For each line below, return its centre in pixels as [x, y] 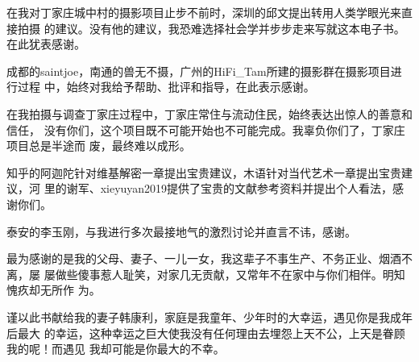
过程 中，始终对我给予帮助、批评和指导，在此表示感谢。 [166, 87]
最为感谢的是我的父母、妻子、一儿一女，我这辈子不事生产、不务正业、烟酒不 [209, 258]
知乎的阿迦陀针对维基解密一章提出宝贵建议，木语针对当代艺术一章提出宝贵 [204, 172]
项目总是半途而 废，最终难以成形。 [99, 146]
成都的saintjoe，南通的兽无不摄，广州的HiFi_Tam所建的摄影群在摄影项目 [199, 71]
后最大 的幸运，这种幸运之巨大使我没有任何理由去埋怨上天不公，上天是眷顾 [206, 333]
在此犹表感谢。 [46, 44]
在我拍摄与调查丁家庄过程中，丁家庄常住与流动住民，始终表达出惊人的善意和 [209, 113]
